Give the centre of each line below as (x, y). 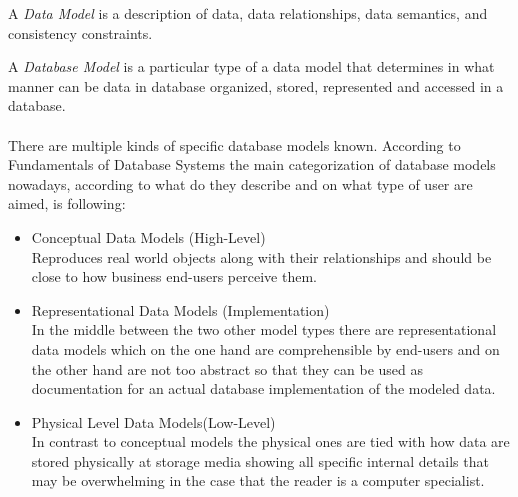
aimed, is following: (67, 203)
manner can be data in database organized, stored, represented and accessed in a (256, 85)
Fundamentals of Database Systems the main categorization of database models (252, 164)
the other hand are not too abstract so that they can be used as (227, 368)
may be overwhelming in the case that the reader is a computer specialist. (258, 480)
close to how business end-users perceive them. (174, 276)
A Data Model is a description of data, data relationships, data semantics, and (248, 13)
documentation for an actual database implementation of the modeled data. (263, 388)
